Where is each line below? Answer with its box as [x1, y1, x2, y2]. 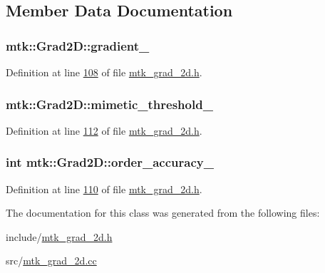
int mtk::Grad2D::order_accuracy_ [6, 153, 214, 171]
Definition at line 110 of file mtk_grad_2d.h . [6, 181, 202, 196]
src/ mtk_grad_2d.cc [6, 253, 97, 268]
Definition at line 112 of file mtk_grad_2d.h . [6, 123, 202, 138]
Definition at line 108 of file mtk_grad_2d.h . [6, 65, 202, 79]
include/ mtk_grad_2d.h [6, 229, 113, 244]
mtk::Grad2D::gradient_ [6, 36, 150, 54]
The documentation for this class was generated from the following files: [6, 205, 320, 220]
